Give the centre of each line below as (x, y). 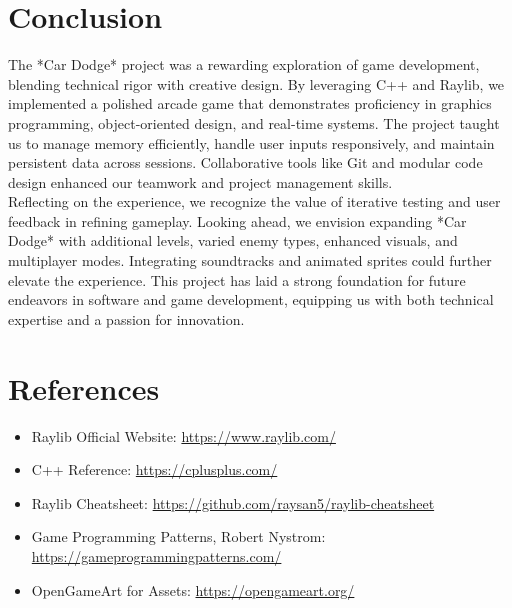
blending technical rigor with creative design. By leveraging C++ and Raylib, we (256, 83)
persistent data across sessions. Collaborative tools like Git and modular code (245, 162)
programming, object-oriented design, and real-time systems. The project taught (254, 122)
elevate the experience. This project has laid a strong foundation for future (237, 279)
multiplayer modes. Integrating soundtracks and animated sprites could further (250, 260)
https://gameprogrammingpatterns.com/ (156, 555)
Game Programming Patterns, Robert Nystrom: (178, 536)
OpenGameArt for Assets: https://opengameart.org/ (193, 589)
